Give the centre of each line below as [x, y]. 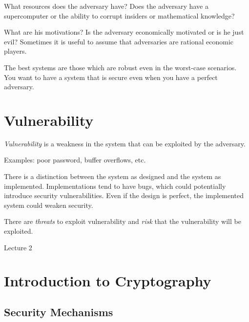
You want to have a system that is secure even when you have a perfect [111, 77]
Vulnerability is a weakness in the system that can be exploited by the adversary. [125, 143]
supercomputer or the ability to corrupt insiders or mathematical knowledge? [119, 15]
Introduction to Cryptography [108, 281]
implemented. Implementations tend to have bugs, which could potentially [115, 186]
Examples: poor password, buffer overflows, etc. [75, 160]
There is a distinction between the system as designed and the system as [113, 176]
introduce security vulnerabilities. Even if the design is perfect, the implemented [124, 195]
